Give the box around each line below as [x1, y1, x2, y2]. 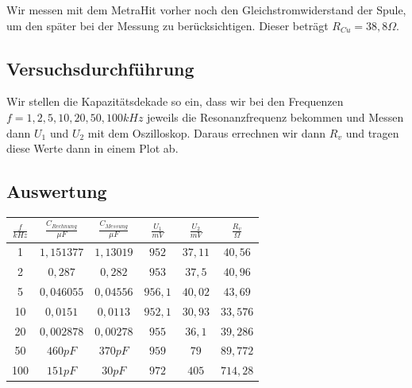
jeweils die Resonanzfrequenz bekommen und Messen [147, 108, 404, 125]
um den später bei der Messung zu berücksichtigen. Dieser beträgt [6, 17, 329, 33]
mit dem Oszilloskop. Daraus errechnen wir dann [87, 124, 326, 141]
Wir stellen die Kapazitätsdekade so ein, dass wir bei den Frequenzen [6, 93, 344, 110]
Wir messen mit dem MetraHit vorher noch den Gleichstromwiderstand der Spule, [6, 2, 406, 17]
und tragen [345, 124, 399, 141]
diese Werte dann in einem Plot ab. [6, 140, 179, 157]
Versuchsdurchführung [6, 56, 194, 80]
